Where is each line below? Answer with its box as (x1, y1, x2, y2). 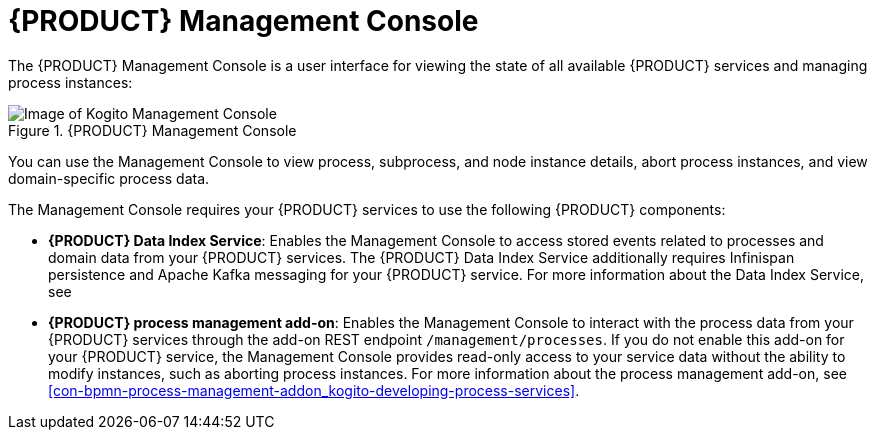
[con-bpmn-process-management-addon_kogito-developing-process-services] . (48, 381, 580, 399)
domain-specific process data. (8, 169, 210, 187)
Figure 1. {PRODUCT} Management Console (8, 121, 297, 139)
